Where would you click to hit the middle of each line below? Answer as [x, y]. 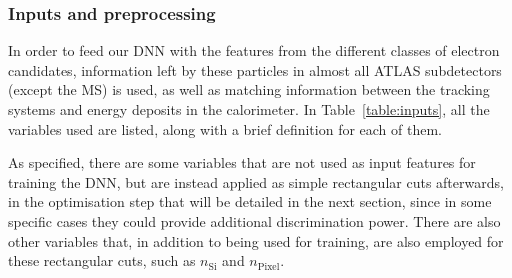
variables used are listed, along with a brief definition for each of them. [225, 128]
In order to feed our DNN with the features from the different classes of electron [254, 50]
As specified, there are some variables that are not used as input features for [242, 162]
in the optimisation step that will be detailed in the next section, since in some [250, 201]
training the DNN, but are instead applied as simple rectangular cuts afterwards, [256, 181]
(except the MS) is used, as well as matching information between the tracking [249, 89]
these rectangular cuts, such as [102, 260]
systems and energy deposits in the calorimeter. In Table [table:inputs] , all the [249, 109]
